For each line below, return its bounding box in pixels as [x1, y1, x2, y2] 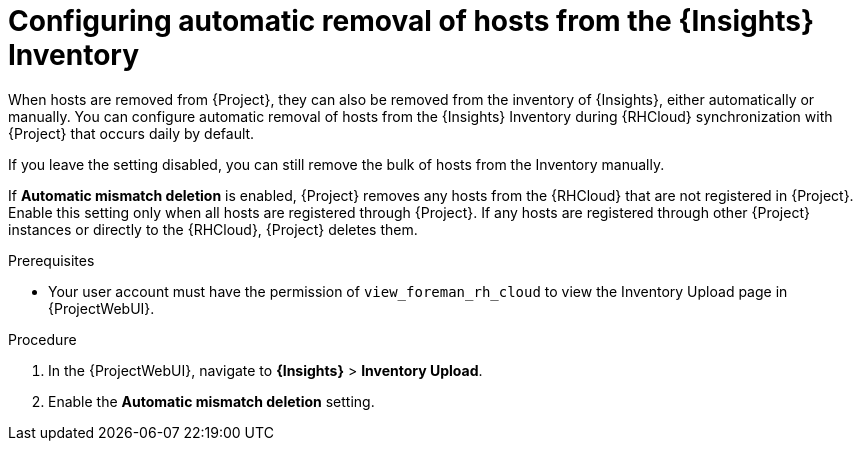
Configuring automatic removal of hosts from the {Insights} [8, 4, 815, 38]
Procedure [8, 330, 77, 348]
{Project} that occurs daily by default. [8, 124, 255, 142]
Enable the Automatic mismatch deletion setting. [48, 392, 375, 410]
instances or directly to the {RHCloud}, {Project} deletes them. [8, 220, 418, 238]
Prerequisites [8, 251, 95, 269]
